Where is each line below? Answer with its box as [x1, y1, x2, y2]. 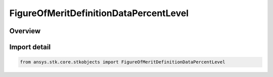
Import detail [9, 43, 51, 51]
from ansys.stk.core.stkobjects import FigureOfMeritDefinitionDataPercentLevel [20, 59, 225, 65]
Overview [9, 27, 41, 35]
